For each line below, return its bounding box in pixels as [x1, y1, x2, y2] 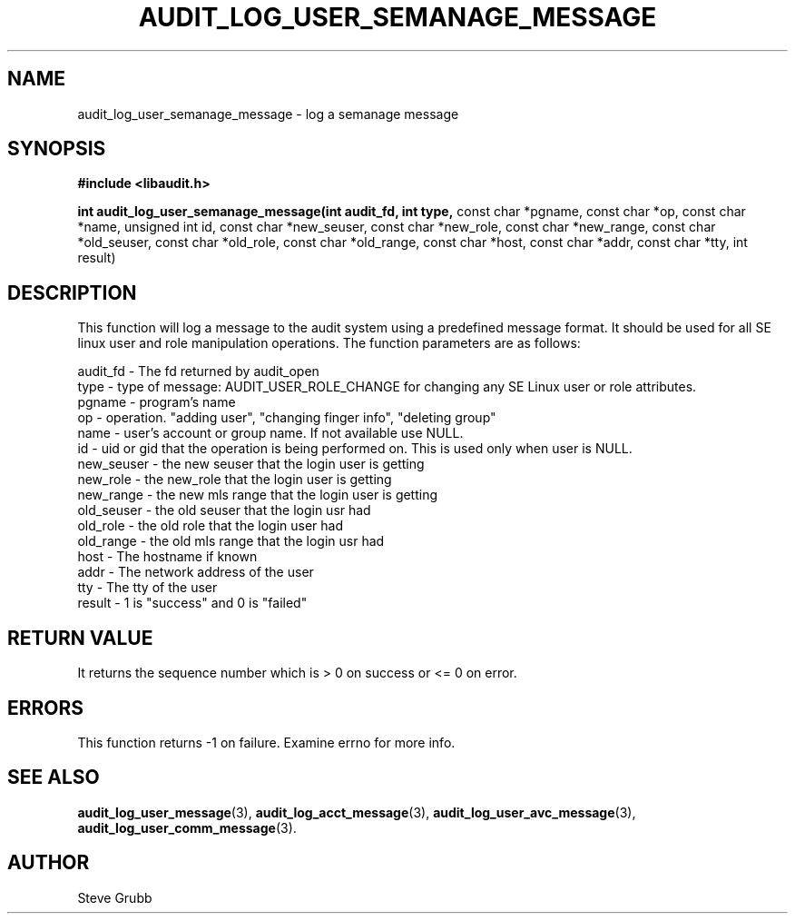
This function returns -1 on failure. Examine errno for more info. [77, 734, 456, 750]
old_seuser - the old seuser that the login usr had [77, 502, 371, 519]
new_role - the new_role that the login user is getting [77, 471, 392, 488]
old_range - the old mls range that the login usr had [77, 533, 385, 550]
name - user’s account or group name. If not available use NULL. [77, 425, 464, 441]
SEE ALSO [7, 766, 100, 789]
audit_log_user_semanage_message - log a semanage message [77, 105, 459, 122]
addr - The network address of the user [77, 564, 314, 580]
